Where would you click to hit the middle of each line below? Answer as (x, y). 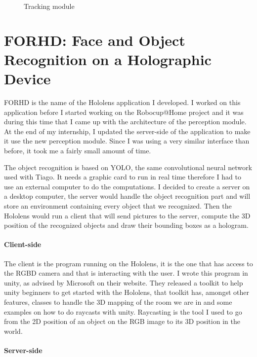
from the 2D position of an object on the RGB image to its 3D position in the (122, 321)
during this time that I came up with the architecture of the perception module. (125, 122)
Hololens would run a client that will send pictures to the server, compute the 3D (127, 215)
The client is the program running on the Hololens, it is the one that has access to (128, 263)
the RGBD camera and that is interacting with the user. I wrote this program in (126, 273)
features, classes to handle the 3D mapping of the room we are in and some (118, 302)
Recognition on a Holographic (108, 59)
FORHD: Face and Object (95, 40)
